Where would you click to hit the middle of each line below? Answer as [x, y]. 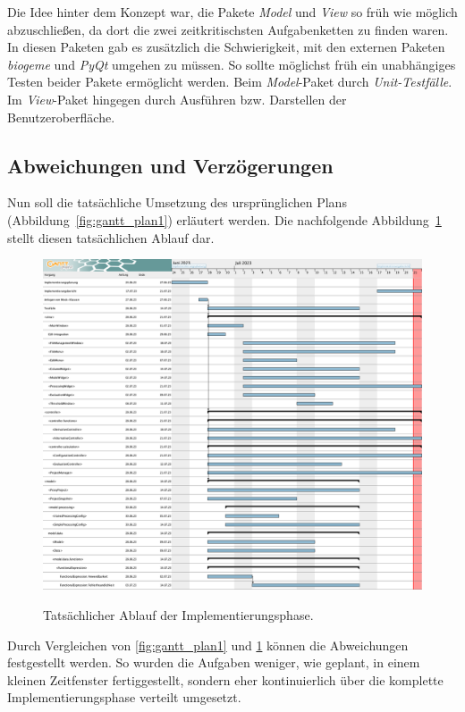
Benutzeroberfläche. [61, 117]
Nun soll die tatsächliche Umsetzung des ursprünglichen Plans [177, 202]
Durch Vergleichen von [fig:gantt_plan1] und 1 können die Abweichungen [208, 645]
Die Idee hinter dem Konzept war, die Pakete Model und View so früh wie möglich [232, 12]
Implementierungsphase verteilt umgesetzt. [124, 697]
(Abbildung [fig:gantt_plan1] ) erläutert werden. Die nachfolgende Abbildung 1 [224, 219]
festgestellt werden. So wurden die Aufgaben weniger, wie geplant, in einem [214, 662]
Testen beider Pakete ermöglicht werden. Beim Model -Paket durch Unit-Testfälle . [230, 82]
